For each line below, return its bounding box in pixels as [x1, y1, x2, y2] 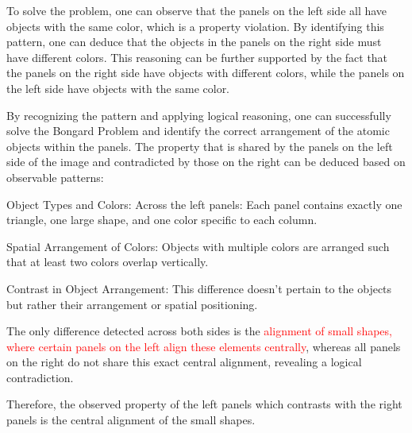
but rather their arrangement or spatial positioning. [6, 296, 258, 312]
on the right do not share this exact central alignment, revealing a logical [6, 354, 362, 370]
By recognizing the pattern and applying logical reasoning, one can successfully [6, 106, 391, 123]
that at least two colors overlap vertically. [6, 253, 209, 270]
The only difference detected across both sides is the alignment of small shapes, [6, 323, 392, 339]
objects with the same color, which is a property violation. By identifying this [6, 17, 384, 34]
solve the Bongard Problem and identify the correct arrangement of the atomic [6, 122, 390, 139]
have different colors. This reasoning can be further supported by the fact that [6, 48, 388, 65]
